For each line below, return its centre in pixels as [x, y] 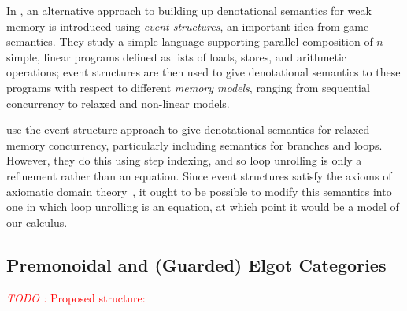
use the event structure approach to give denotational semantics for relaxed [188, 130]
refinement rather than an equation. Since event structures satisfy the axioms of [199, 175]
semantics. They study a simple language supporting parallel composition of [190, 41]
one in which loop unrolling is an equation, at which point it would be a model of [203, 207]
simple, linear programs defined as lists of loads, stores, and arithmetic [177, 56]
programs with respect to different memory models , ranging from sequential [188, 87]
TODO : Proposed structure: [76, 297]
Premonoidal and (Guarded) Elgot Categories [196, 264]
